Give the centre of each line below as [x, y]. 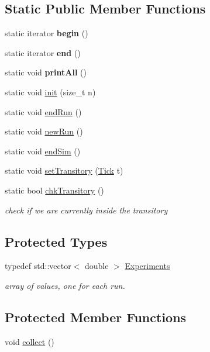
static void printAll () [46, 72]
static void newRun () [44, 131]
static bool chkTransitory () [54, 190]
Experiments [147, 266]
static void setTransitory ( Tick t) [64, 170]
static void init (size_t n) [50, 92]
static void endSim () [43, 151]
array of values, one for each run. [65, 285]
